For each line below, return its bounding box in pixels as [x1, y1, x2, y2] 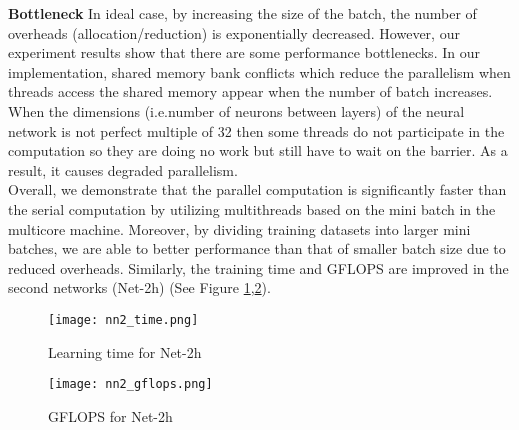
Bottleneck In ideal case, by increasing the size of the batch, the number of [8, 3, 477, 23]
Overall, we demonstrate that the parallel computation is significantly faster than [8, 179, 507, 200]
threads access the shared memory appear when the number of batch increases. [8, 81, 493, 102]
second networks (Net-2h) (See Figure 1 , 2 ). [8, 277, 271, 298]
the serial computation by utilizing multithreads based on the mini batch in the [8, 198, 496, 219]
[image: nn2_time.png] [48, 312, 199, 327]
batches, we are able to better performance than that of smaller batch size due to [8, 238, 506, 259]
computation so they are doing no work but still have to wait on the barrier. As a [8, 140, 508, 161]
